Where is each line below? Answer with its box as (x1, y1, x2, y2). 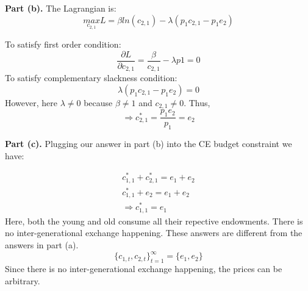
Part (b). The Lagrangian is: (5, 2, 116, 14)
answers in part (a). (5, 239, 79, 251)
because (84, 96, 113, 109)
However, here (5, 96, 58, 109)
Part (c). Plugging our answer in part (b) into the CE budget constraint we (5, 137, 292, 149)
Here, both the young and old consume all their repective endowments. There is (5, 214, 303, 227)
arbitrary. (5, 274, 40, 287)
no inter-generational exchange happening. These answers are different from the (5, 226, 303, 239)
